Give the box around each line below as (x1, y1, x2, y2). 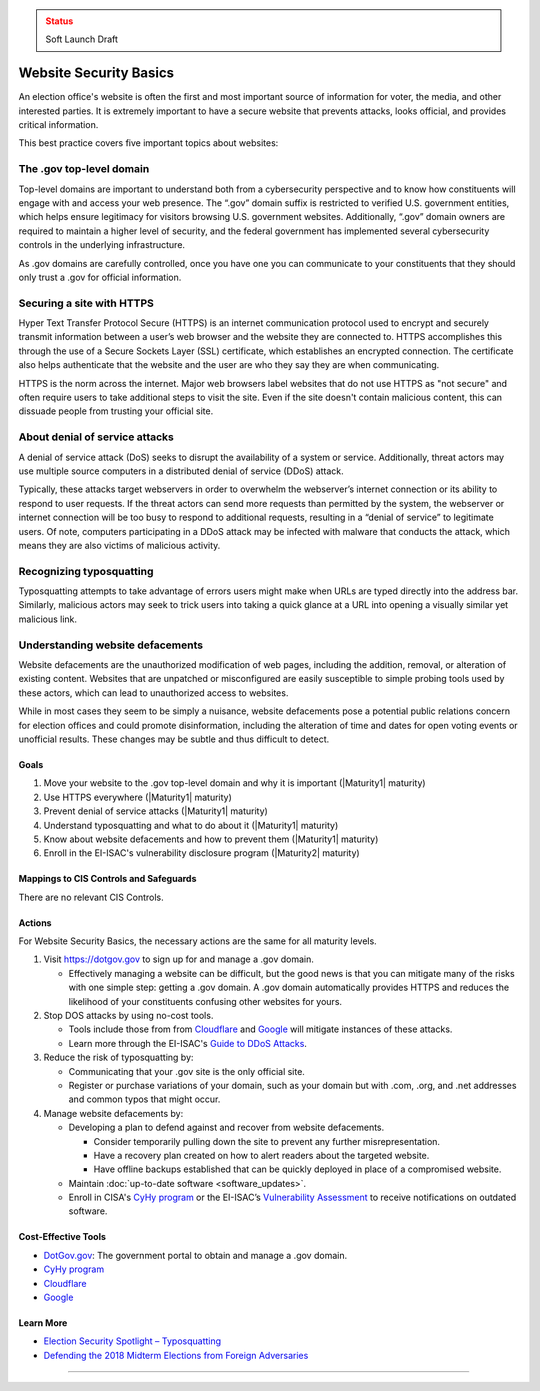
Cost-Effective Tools (18, 1231, 107, 1243)
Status (45, 15, 74, 27)
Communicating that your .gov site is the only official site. (68, 1065, 305, 1077)
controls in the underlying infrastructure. (18, 239, 185, 251)
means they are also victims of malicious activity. (18, 539, 221, 551)
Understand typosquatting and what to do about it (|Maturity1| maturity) (43, 819, 339, 831)
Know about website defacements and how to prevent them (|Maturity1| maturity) (43, 833, 379, 845)
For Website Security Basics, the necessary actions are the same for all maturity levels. (18, 935, 377, 947)
